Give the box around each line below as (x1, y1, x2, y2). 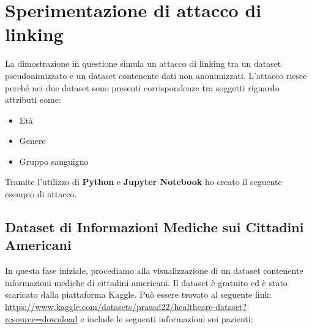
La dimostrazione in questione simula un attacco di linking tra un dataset (5, 57, 281, 70)
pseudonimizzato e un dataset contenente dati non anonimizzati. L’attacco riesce (5, 69, 307, 81)
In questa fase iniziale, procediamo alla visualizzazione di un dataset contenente (5, 264, 303, 277)
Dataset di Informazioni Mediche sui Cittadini (5, 217, 304, 236)
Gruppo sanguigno (19, 154, 89, 167)
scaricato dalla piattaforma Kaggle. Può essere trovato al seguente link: (5, 288, 272, 301)
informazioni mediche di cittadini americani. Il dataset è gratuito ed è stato (5, 276, 288, 289)
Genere (19, 134, 46, 147)
